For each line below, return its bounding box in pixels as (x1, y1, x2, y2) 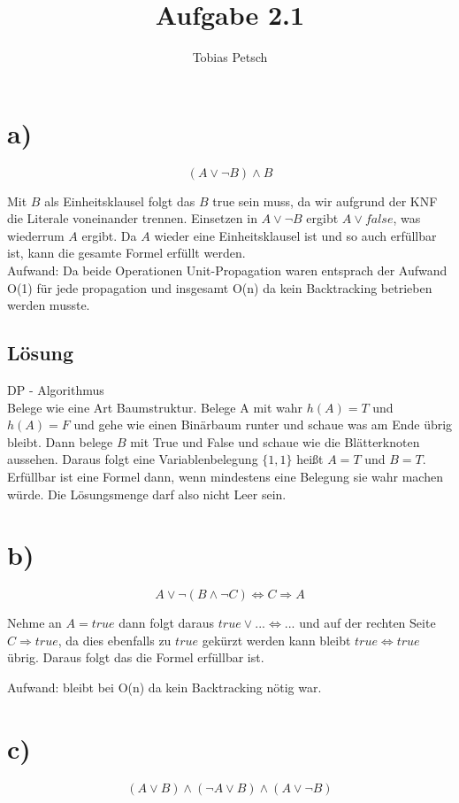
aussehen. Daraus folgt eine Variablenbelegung (7, 450, 258, 468)
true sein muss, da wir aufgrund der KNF (212, 191, 438, 210)
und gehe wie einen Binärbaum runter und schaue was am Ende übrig (73, 415, 453, 434)
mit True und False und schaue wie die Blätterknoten (130, 432, 420, 451)
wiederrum (7, 226, 65, 244)
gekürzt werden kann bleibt (202, 630, 351, 649)
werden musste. (7, 296, 90, 314)
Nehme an (7, 614, 62, 632)
